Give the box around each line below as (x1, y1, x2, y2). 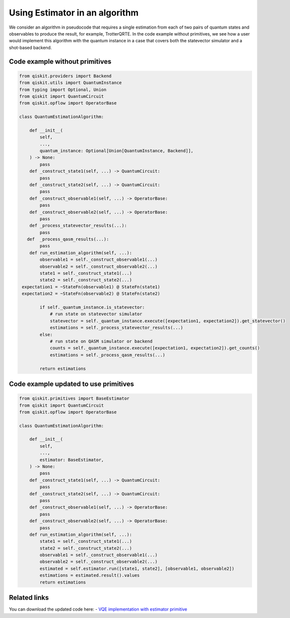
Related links (9, 594, 49, 602)
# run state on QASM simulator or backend (50, 338, 153, 344)
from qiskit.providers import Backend (19, 73, 112, 79)
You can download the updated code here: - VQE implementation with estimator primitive (9, 606, 188, 612)
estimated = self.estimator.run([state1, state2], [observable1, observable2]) (39, 565, 235, 571)
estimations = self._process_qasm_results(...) (50, 352, 166, 357)
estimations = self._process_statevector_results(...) (50, 325, 184, 331)
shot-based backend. (9, 44, 52, 51)
